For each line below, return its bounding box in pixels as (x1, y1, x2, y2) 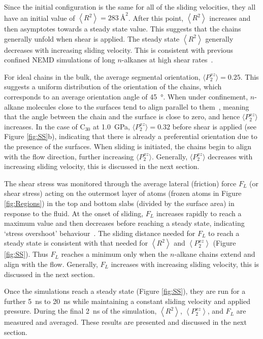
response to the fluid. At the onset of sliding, (4, 208, 144, 218)
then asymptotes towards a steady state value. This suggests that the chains (4, 23, 241, 34)
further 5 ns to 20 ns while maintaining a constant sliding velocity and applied (4, 295, 250, 306)
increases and (209, 12, 251, 23)
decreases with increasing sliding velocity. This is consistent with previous (4, 44, 234, 55)
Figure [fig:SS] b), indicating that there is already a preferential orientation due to (4, 131, 257, 142)
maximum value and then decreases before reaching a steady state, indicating (4, 218, 245, 228)
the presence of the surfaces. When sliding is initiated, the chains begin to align (4, 141, 252, 152)
